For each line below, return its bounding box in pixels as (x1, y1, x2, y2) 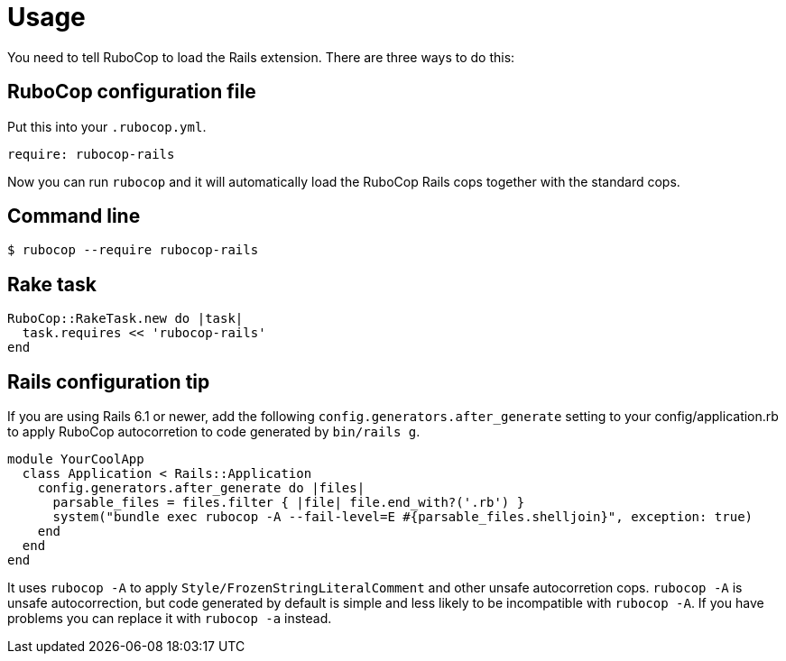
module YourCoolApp (7, 452, 144, 467)
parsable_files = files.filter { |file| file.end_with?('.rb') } (52, 495, 525, 510)
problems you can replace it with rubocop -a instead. (7, 611, 332, 627)
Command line (7, 205, 141, 228)
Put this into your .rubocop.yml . (7, 118, 207, 134)
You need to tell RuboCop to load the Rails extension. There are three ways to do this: (7, 49, 515, 65)
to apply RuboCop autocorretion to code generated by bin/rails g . (7, 424, 421, 440)
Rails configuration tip (7, 370, 210, 393)
